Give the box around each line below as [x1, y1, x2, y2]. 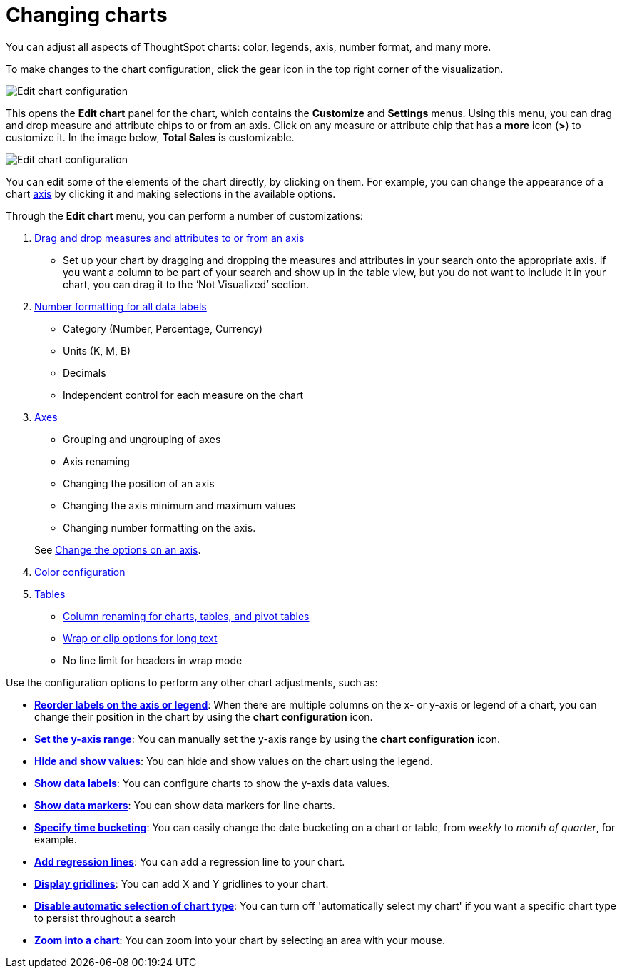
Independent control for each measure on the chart [63, 388, 304, 401]
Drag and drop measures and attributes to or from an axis [34, 231, 305, 244]
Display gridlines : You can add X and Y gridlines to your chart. [34, 877, 329, 890]
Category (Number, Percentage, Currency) [63, 322, 263, 335]
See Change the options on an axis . [34, 543, 201, 556]
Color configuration [34, 565, 126, 578]
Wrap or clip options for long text [63, 631, 218, 644]
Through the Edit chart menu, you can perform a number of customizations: [6, 209, 363, 222]
